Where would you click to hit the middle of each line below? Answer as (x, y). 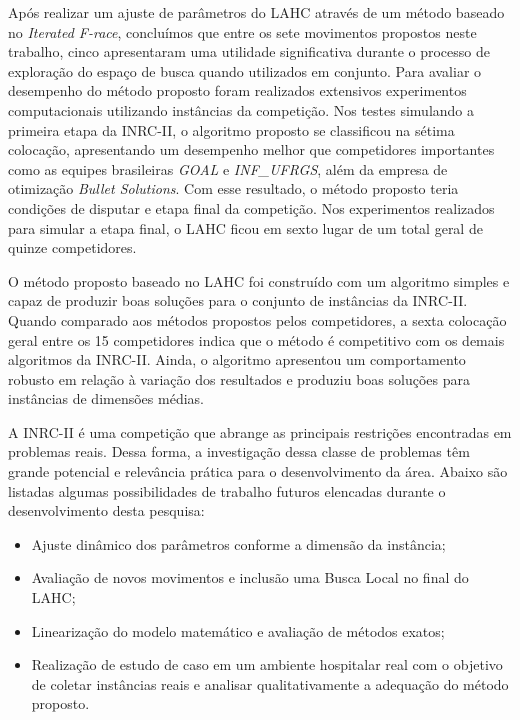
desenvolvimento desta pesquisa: (106, 510)
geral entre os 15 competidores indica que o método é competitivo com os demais (256, 339)
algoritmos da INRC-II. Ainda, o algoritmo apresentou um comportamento (237, 359)
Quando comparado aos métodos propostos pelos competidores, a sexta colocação (257, 319)
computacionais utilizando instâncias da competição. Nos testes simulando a (241, 109)
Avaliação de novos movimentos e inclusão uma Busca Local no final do (250, 577)
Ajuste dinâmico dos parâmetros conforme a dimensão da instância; (238, 543)
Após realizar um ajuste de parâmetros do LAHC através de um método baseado (256, 12)
